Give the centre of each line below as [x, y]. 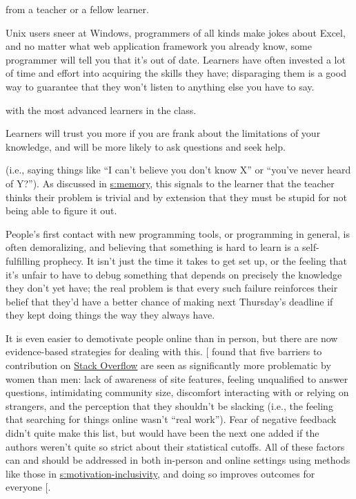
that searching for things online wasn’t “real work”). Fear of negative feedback [171, 419]
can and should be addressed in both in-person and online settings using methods [178, 460]
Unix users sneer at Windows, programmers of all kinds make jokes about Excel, [176, 32]
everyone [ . [28, 487]
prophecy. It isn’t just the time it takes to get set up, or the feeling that [195, 260]
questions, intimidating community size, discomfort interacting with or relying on [177, 392]
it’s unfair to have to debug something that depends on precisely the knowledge [174, 274]
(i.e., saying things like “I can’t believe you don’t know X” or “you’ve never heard [178, 170]
